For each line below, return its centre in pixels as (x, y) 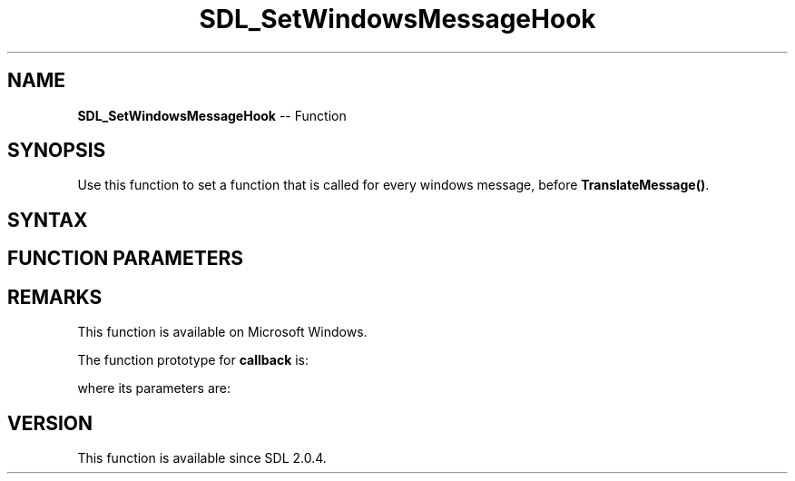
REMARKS (55, 297)
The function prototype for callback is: (193, 360)
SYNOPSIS (57, 151)
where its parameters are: (154, 388)
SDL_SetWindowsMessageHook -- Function (212, 115)
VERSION (50, 423)
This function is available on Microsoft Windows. (222, 332)
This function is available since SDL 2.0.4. (202, 457)
